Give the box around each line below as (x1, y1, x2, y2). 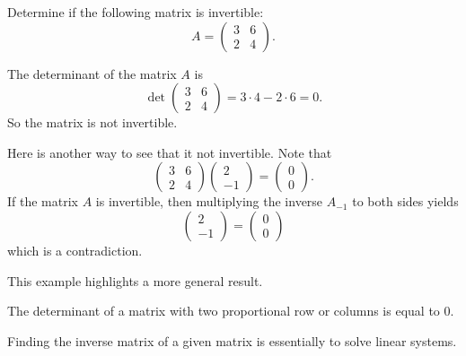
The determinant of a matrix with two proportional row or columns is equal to (7, 301, 440, 320)
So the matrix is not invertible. (7, 113, 178, 132)
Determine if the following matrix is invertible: (7, 3, 264, 21)
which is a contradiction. (7, 240, 143, 259)
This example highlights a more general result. (7, 271, 263, 290)
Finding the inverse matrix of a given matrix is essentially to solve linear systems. (7, 331, 457, 350)
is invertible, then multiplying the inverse (95, 192, 323, 211)
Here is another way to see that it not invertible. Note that (7, 143, 332, 161)
